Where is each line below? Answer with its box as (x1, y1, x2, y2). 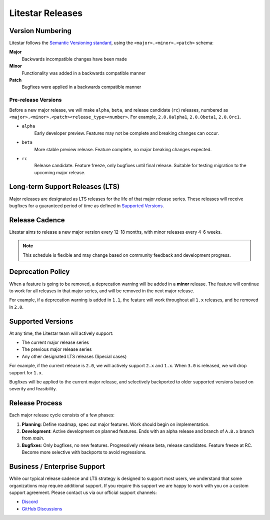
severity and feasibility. (9, 386, 57, 392)
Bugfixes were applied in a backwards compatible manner (21, 84, 141, 90)
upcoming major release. (34, 169, 86, 175)
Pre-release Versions (9, 97, 62, 104)
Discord (21, 498, 38, 505)
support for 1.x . (9, 369, 43, 375)
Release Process (9, 399, 62, 407)
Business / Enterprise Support (9, 462, 105, 471)
